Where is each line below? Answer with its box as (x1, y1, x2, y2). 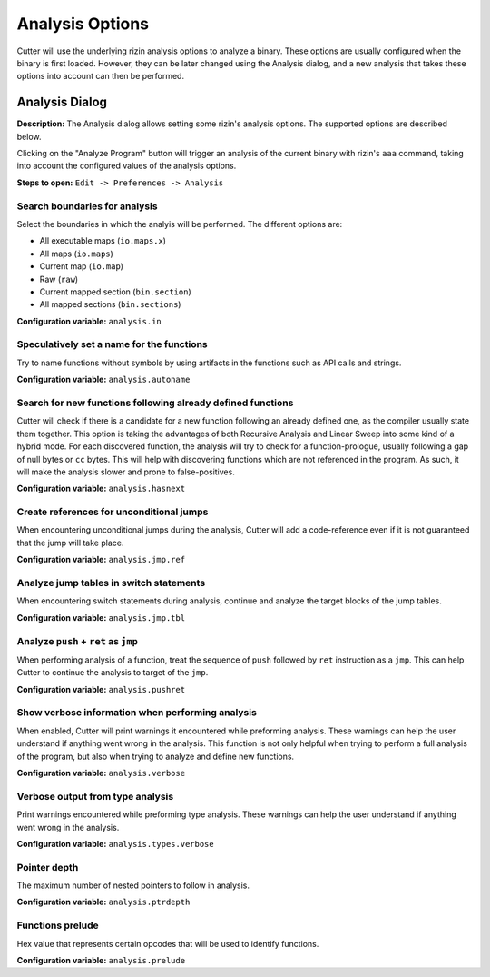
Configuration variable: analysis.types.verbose (16, 838, 214, 849)
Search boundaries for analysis (16, 200, 158, 213)
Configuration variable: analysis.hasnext (16, 483, 186, 494)
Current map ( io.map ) (39, 261, 124, 272)
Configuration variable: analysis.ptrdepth (16, 896, 191, 908)
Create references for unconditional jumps (16, 505, 209, 518)
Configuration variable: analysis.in (16, 315, 162, 326)
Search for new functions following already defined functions (16, 396, 294, 409)
